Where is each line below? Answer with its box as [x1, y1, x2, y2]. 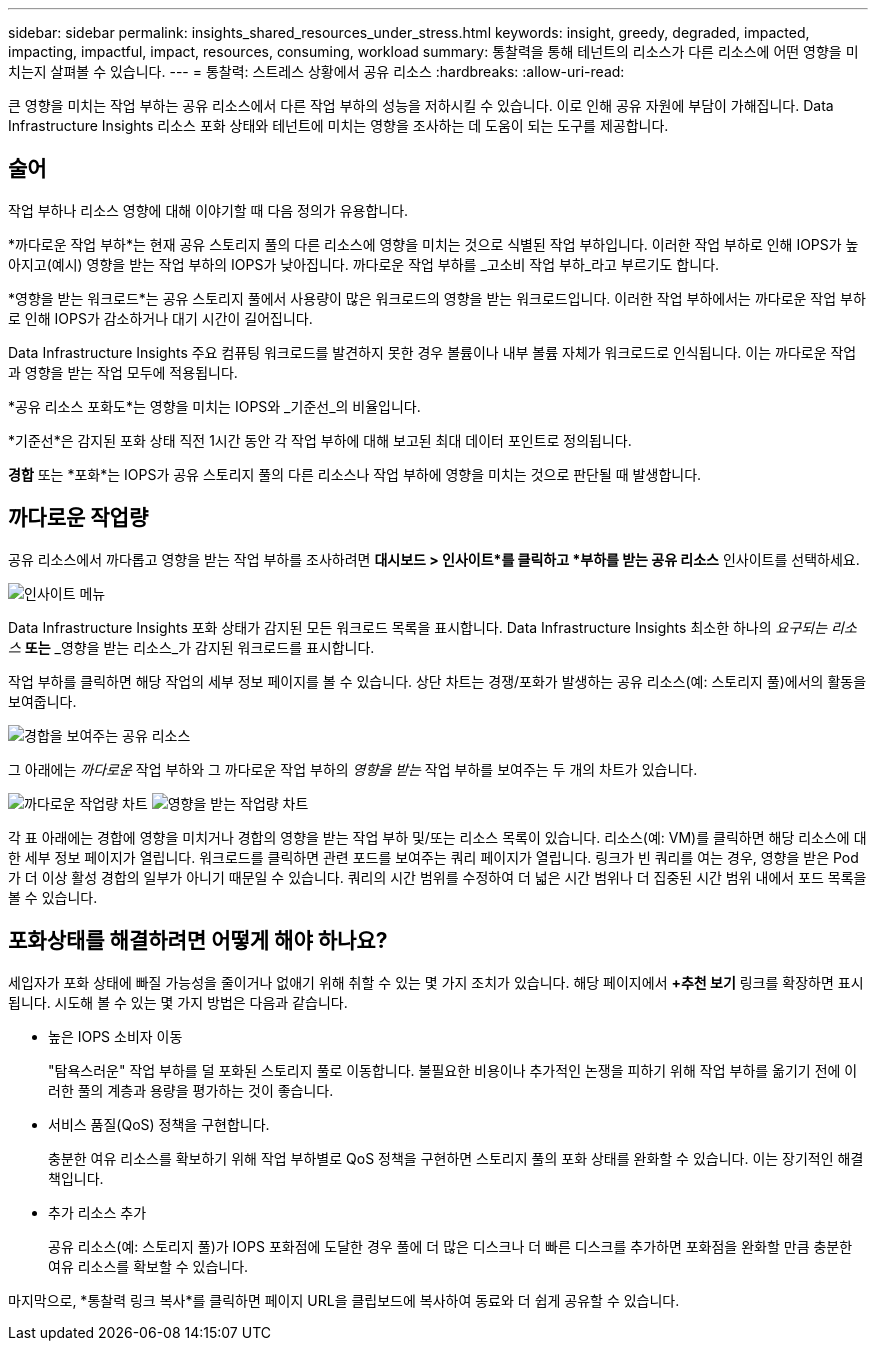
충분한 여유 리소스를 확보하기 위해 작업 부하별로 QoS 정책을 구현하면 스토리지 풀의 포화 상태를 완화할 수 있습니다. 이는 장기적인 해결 [48, 1149, 864, 1167]
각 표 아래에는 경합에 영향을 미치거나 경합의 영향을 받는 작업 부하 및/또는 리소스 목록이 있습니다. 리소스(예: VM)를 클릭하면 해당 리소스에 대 [8, 828, 867, 846]
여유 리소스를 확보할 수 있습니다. [48, 1257, 249, 1275]
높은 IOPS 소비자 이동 [48, 1027, 183, 1045]
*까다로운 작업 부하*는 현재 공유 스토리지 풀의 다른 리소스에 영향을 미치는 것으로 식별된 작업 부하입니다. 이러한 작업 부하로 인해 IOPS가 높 [8, 235, 859, 253]
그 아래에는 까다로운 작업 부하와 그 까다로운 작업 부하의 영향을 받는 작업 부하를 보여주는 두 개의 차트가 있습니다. [8, 760, 698, 778]
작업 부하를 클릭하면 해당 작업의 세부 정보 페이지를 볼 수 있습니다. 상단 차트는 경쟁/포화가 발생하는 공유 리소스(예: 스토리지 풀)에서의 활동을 [8, 672, 867, 690]
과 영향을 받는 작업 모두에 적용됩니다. [8, 363, 238, 381]
